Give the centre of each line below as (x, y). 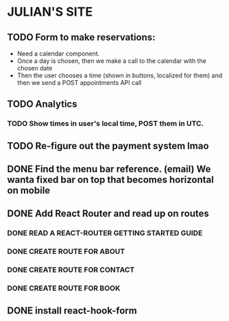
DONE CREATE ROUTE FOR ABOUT (66, 252)
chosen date (35, 68)
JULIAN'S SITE (50, 12)
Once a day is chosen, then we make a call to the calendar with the (112, 61)
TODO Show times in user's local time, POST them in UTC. (106, 124)
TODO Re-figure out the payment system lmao (108, 145)
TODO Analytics (42, 104)
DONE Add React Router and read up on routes (108, 214)
